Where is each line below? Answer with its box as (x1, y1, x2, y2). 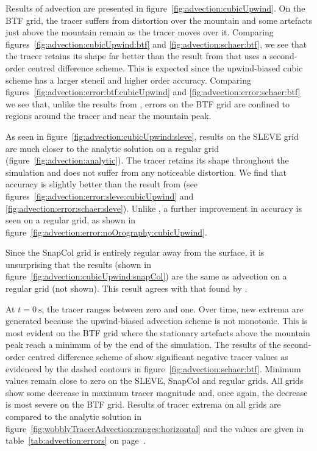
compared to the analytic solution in (5, 410, 141, 422)
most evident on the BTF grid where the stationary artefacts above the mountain (5, 326, 310, 339)
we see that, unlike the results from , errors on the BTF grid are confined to (5, 97, 290, 110)
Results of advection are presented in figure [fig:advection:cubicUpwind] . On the (5, 2, 305, 14)
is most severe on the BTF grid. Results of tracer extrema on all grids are (5, 398, 281, 411)
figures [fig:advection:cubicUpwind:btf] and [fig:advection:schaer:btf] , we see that (5, 37, 307, 50)
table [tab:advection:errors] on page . (5, 434, 146, 447)
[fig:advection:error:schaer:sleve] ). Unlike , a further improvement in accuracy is (5, 201, 302, 214)
